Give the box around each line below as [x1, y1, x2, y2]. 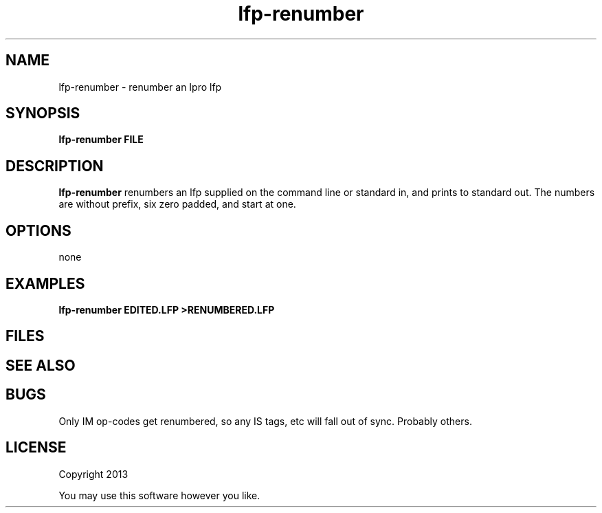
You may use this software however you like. [58, 489, 260, 501]
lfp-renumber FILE [58, 133, 144, 146]
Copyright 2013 [58, 468, 129, 480]
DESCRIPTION [5, 157, 104, 175]
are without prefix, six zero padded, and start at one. [58, 198, 296, 210]
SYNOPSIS [5, 105, 80, 122]
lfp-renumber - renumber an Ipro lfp [58, 80, 222, 93]
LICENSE [5, 439, 67, 457]
